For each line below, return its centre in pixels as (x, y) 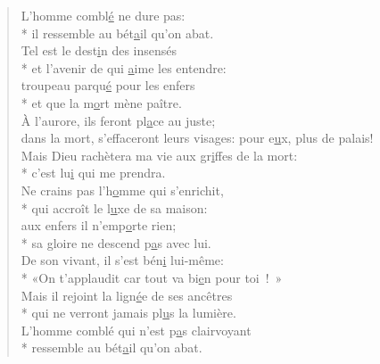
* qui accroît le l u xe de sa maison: (114, 207)
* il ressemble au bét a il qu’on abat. (117, 33)
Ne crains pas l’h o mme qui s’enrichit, (122, 190)
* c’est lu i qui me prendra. (93, 173)
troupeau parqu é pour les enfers (108, 85)
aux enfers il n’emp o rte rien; (99, 225)
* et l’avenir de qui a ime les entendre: (124, 67)
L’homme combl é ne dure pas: (103, 15)
